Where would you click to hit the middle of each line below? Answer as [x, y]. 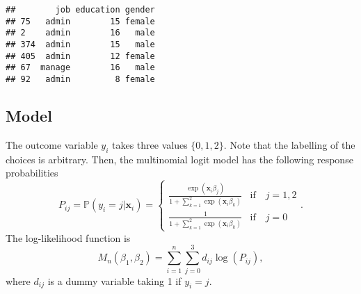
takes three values [150, 144]
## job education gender [80, 10]
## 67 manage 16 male [80, 68]
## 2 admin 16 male [80, 33]
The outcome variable [52, 144]
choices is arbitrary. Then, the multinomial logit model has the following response [179, 159]
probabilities [32, 173]
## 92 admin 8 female [80, 79]
